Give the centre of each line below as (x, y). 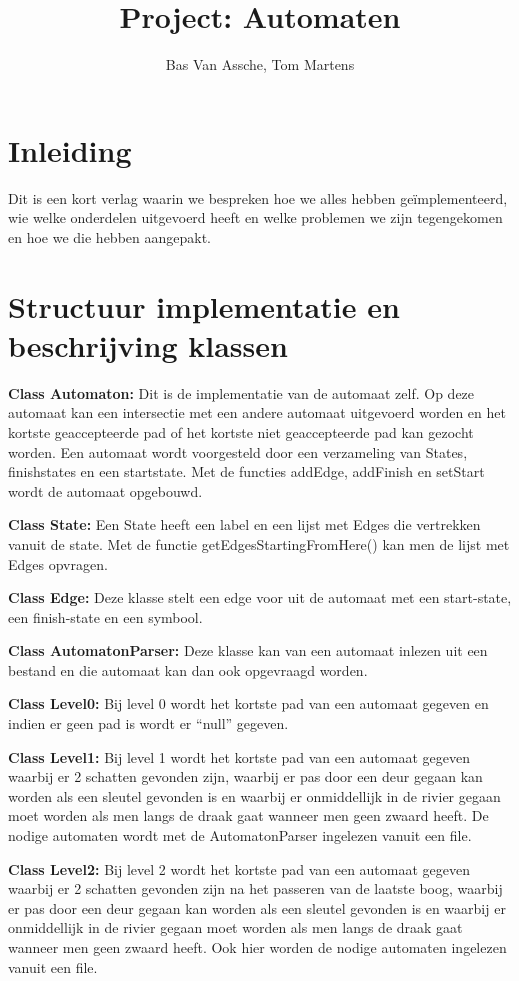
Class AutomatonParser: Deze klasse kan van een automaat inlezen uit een (248, 650)
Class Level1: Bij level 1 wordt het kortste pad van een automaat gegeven (239, 756)
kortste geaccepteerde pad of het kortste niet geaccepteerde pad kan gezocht (241, 431)
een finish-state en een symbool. (105, 616)
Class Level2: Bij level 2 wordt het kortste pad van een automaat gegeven (239, 868)
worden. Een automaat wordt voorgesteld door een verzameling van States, (238, 451)
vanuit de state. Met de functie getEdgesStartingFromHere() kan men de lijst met (259, 543)
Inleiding (70, 149)
